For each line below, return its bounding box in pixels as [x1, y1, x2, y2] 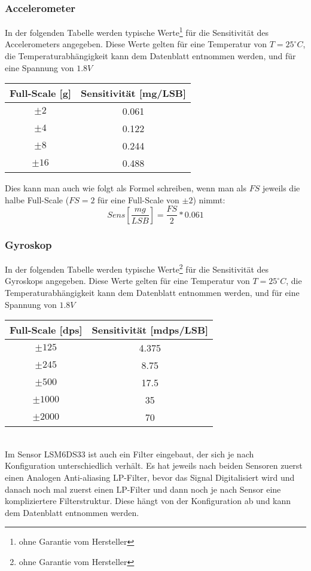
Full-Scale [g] [10, 86, 72, 100]
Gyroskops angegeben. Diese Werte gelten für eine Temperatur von [5, 274, 250, 287]
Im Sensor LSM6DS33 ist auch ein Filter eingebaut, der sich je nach [5, 447, 254, 460]
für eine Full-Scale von [97, 193, 179, 206]
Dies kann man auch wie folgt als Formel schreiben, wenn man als [5, 182, 247, 194]
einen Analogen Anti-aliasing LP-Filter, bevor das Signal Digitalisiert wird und [5, 471, 295, 483]
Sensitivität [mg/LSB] [81, 86, 187, 100]
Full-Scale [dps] [10, 323, 83, 337]
